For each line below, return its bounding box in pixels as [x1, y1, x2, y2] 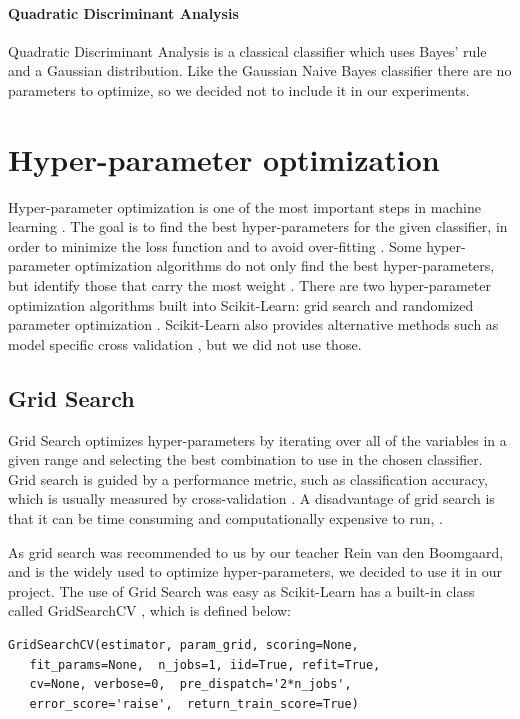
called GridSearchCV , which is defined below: [8, 600, 291, 621]
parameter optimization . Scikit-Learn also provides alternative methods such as [8, 314, 499, 335]
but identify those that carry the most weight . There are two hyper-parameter [8, 275, 492, 296]
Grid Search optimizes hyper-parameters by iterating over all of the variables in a [8, 429, 507, 450]
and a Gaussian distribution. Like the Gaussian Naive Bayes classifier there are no [8, 60, 512, 81]
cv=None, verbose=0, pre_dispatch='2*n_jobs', [29, 677, 352, 692]
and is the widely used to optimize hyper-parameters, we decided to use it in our [8, 561, 502, 582]
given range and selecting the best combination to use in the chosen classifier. [8, 449, 483, 470]
